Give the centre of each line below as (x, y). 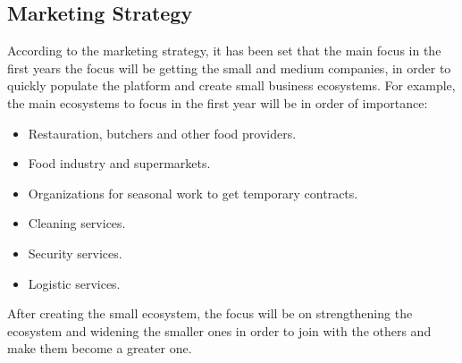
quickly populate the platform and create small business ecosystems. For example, (231, 85)
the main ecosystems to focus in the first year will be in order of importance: (218, 102)
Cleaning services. (77, 223)
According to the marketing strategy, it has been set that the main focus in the (224, 51)
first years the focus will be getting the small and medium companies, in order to (229, 68)
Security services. (75, 253)
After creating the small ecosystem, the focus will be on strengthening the (210, 313)
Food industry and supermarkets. (119, 163)
